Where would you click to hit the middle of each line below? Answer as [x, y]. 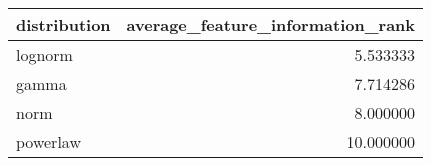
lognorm [44, 54]
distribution [63, 24]
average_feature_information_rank [271, 24]
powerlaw [48, 141]
